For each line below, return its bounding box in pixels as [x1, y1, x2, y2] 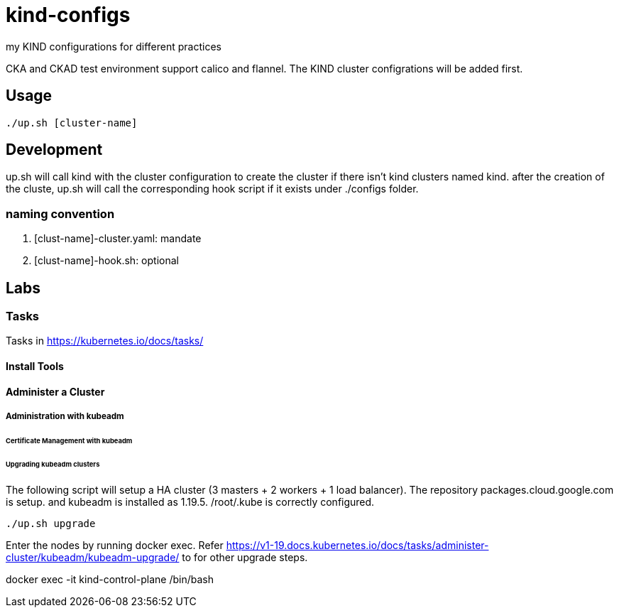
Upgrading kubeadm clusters [6, 460, 100, 468]
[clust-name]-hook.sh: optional [34, 254, 179, 267]
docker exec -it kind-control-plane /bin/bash [6, 573, 214, 585]
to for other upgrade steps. [182, 550, 308, 563]
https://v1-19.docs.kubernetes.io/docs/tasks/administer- [226, 538, 489, 551]
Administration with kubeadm [6, 411, 124, 422]
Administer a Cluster [6, 385, 105, 398]
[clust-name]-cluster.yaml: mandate [34, 232, 202, 245]
